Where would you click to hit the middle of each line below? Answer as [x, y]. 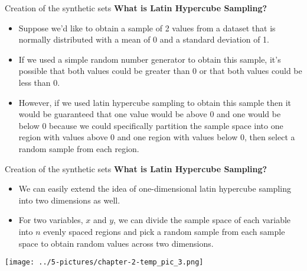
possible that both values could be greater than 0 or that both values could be [160, 71]
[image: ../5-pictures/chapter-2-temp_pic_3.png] [104, 262]
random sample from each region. [79, 148]
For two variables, [51, 220]
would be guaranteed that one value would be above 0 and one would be [150, 114]
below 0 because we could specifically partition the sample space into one [151, 125]
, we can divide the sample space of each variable [202, 220]
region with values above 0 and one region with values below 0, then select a [157, 137]
